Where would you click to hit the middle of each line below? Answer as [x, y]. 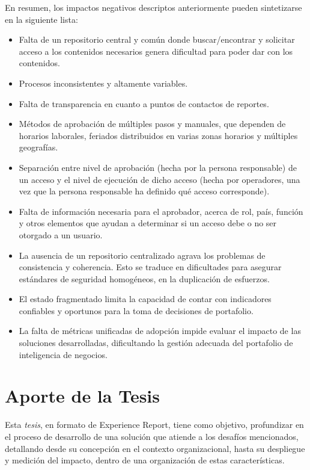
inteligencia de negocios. [63, 354]
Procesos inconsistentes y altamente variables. [103, 83]
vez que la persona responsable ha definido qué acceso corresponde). [144, 191]
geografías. [38, 147]
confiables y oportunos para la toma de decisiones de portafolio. [136, 310]
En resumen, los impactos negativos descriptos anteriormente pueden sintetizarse [153, 7]
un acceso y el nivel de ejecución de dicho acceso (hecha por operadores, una [160, 179]
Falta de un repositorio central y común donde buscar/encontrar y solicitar [157, 39]
